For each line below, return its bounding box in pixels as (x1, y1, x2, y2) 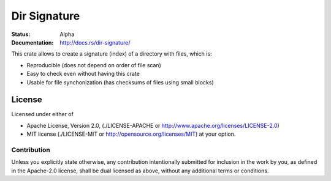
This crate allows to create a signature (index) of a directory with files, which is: (11, 50, 212, 57)
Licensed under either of (11, 111, 74, 118)
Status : (11, 31, 31, 38)
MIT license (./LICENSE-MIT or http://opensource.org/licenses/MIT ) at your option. (26, 130, 236, 138)
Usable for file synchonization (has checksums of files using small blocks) (26, 78, 214, 86)
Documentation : (11, 39, 54, 46)
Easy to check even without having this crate (26, 70, 140, 78)
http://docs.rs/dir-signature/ (59, 39, 131, 46)
